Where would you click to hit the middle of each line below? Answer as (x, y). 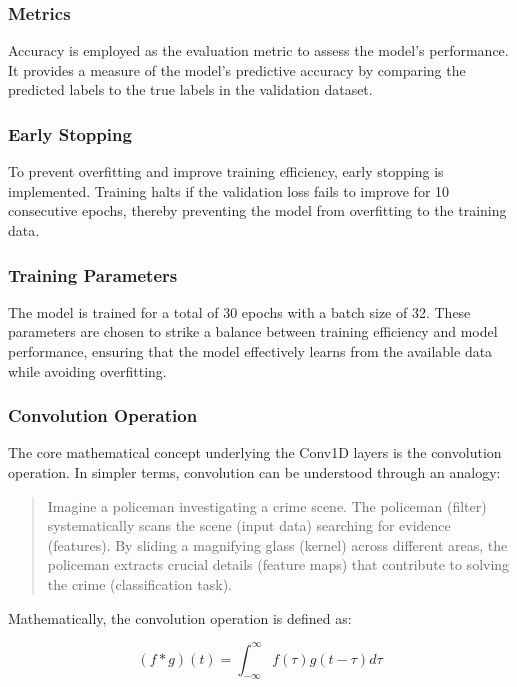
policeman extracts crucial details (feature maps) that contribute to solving (278, 564)
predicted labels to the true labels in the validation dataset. (190, 89)
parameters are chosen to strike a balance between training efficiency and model (253, 331)
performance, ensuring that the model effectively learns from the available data (250, 351)
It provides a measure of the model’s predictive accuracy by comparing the (237, 69)
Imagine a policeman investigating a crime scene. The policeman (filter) (267, 505)
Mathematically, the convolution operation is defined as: (180, 617)
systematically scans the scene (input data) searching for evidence (249, 525)
